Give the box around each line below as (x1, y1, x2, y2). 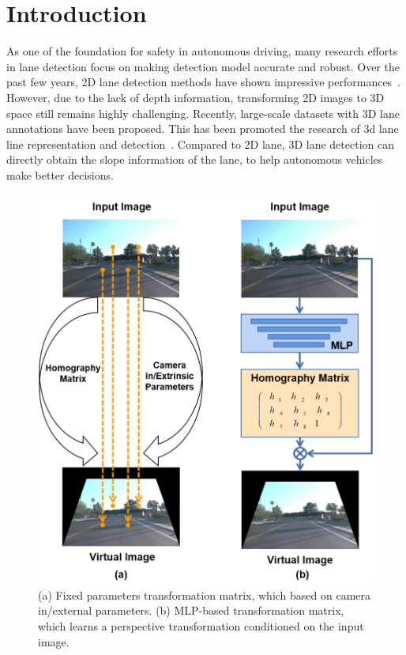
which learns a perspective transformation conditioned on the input (38, 618, 364, 634)
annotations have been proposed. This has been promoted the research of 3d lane (6, 120, 399, 137)
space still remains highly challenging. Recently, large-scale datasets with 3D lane (6, 104, 400, 121)
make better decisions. (6, 166, 114, 183)
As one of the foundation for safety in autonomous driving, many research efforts (6, 43, 398, 59)
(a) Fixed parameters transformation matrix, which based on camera (38, 586, 371, 603)
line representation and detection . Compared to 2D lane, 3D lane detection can (6, 135, 394, 152)
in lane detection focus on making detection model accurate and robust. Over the (6, 58, 400, 74)
